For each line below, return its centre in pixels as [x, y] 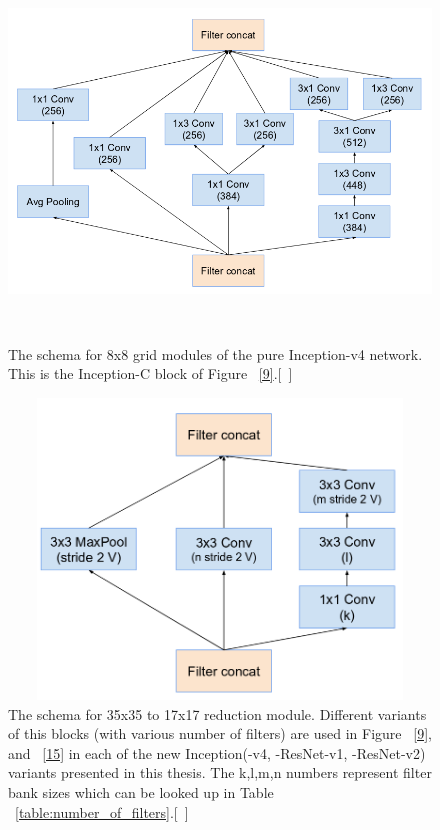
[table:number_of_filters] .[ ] [102, 811]
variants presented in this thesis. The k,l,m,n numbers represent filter [220, 772]
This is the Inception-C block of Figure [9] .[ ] [150, 373]
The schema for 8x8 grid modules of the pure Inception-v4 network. [215, 353]
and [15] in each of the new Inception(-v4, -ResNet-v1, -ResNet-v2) [217, 752]
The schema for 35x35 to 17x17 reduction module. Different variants [217, 713]
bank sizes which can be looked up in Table [141, 792]
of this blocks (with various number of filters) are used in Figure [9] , [220, 733]
